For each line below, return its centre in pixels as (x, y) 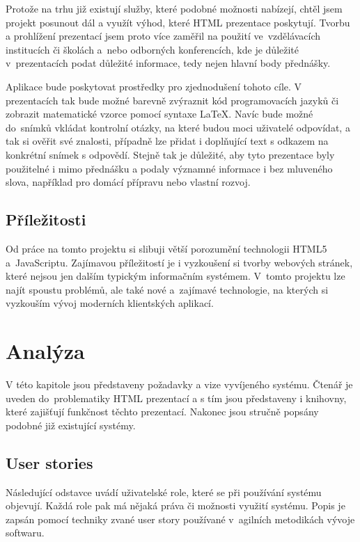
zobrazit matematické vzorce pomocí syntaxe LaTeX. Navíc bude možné (159, 114)
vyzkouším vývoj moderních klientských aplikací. (110, 303)
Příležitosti (46, 220)
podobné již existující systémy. (71, 425)
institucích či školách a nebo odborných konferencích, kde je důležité (152, 49)
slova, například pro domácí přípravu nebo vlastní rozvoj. (128, 182)
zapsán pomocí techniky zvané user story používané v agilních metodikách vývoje (180, 519)
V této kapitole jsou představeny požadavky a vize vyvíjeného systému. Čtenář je (179, 384)
